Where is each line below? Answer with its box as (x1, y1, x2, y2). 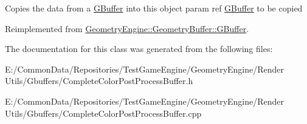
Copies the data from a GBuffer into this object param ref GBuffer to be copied (5, 2, 303, 14)
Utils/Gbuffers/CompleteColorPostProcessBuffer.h (5, 74, 193, 87)
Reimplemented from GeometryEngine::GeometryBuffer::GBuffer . (5, 22, 249, 34)
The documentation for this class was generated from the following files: (5, 42, 273, 55)
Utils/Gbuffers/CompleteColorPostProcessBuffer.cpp (5, 106, 202, 119)
